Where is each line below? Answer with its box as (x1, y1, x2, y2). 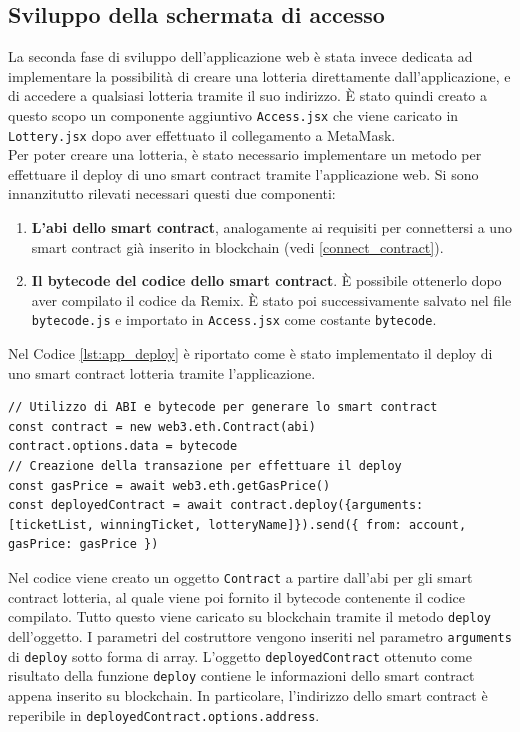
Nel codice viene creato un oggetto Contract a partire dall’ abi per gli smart (8, 567, 473, 588)
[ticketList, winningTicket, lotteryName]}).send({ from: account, (8, 517, 467, 532)
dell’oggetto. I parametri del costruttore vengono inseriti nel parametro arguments (8, 625, 512, 646)
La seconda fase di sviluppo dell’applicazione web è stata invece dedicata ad (8, 46, 473, 67)
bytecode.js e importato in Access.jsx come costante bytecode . (31, 309, 437, 330)
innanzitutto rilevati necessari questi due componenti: (8, 183, 336, 204)
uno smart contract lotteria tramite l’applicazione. (8, 362, 316, 383)
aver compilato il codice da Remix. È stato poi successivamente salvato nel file (31, 289, 512, 310)
